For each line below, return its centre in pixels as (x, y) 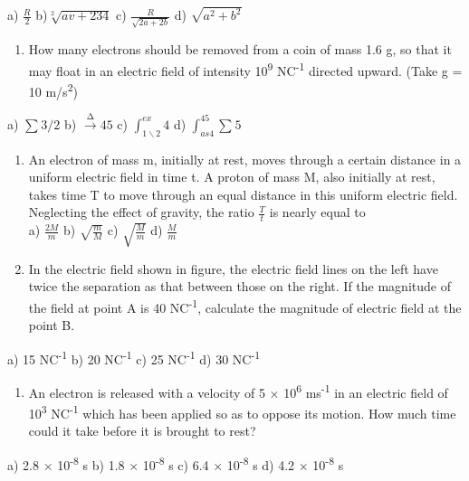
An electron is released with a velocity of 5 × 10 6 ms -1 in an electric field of (238, 391)
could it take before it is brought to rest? (142, 431)
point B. (52, 324)
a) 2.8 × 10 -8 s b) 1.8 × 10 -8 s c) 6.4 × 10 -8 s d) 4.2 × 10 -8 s (176, 463)
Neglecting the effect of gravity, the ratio (141, 212)
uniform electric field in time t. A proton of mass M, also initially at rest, (232, 177)
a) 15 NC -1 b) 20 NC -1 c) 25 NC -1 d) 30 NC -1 (134, 357)
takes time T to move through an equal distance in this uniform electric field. (243, 194)
